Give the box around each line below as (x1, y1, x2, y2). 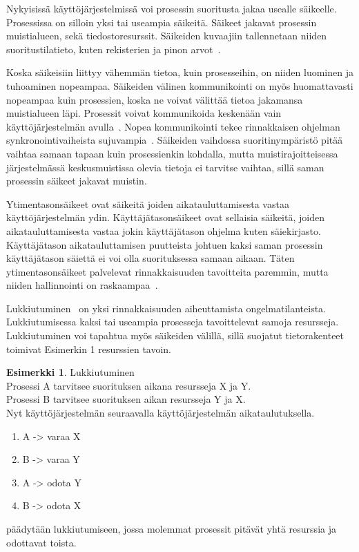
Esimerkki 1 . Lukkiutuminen (6, 365, 135, 379)
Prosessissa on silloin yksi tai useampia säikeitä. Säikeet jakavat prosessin (6, 15, 317, 29)
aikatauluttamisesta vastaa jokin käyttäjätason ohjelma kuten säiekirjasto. (6, 223, 321, 238)
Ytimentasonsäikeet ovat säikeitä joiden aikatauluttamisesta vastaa (6, 196, 289, 211)
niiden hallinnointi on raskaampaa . (6, 278, 158, 292)
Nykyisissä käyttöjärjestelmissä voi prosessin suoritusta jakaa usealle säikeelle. (6, 1, 337, 15)
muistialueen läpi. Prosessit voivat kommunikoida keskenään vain (6, 106, 282, 120)
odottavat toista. (6, 535, 77, 549)
